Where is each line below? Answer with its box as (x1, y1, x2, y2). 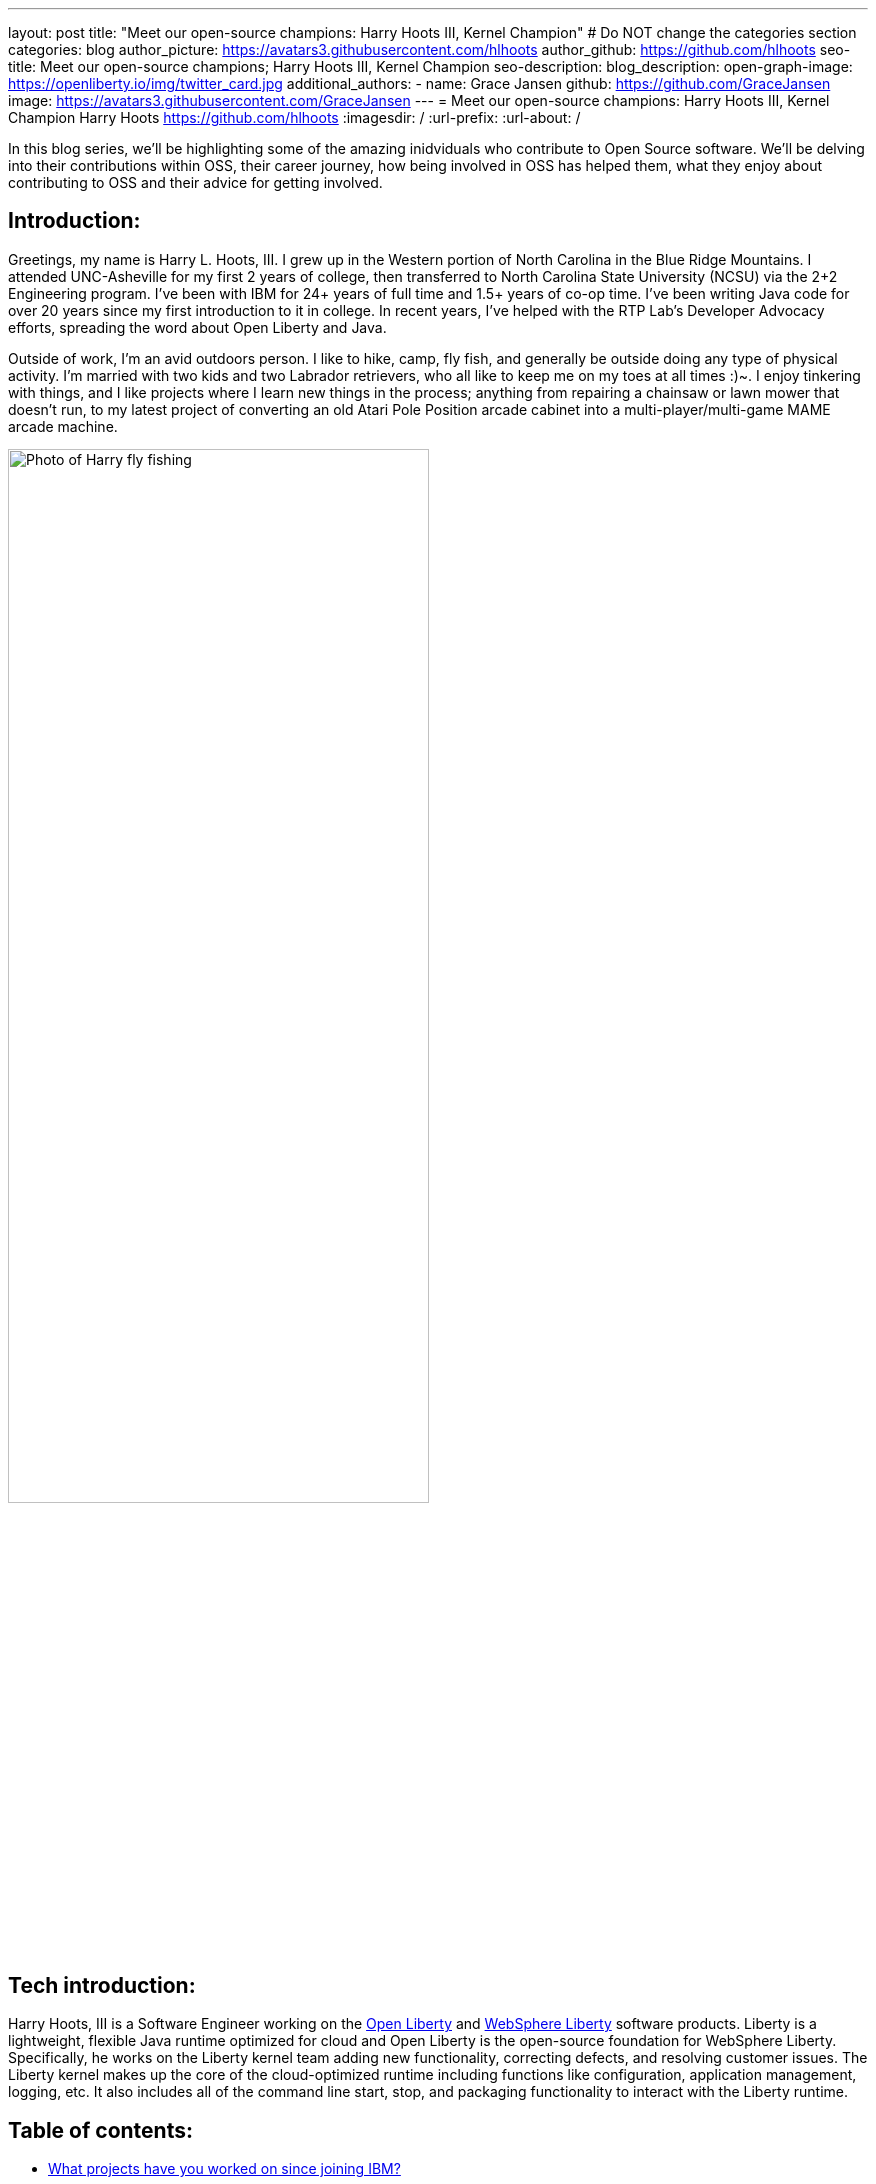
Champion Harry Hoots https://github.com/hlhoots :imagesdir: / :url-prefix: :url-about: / (8, 109, 581, 126)
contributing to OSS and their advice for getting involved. (8, 174, 383, 191)
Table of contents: (8, 2117, 193, 2143)
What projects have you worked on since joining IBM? (48, 2159, 401, 2177)
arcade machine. (8, 417, 118, 435)
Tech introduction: (8, 1972, 196, 1998)
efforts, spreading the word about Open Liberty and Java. (8, 318, 387, 336)
